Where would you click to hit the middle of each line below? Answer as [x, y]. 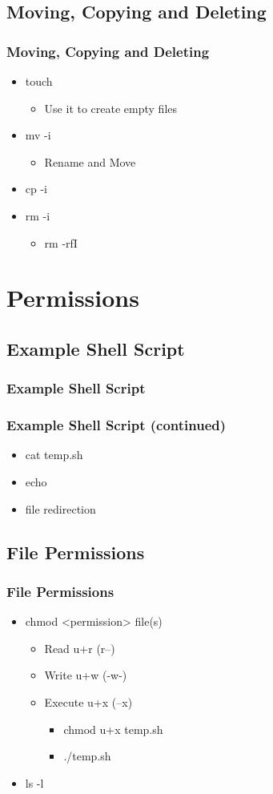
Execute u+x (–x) [88, 701]
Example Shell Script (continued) [116, 425]
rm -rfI [61, 242]
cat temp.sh [54, 455]
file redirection [60, 508]
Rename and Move [90, 161]
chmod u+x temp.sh [113, 729]
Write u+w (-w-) [86, 675]
